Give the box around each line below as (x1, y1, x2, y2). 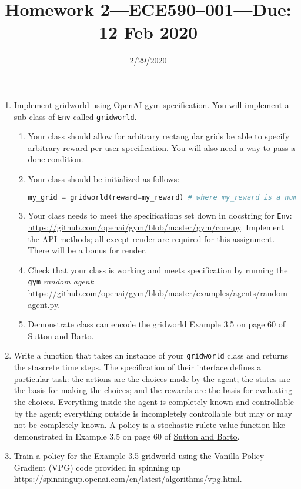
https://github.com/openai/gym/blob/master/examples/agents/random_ (28, 287, 294, 299)
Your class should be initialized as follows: (28, 172, 180, 185)
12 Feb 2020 (98, 20, 198, 44)
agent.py (28, 298, 58, 310)
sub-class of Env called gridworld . (14, 110, 137, 122)
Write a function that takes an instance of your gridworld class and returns (14, 349, 289, 361)
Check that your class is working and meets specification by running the (28, 263, 288, 276)
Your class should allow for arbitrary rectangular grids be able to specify (28, 130, 290, 142)
